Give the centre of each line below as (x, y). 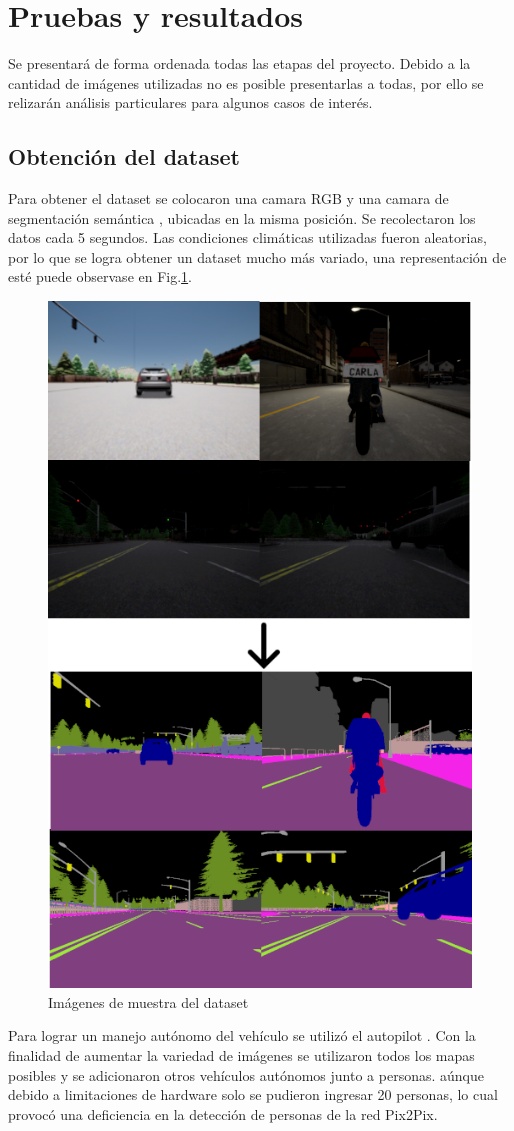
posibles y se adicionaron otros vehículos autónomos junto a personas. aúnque (246, 1074)
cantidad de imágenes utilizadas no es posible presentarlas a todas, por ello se (246, 82)
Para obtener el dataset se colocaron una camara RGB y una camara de (228, 198)
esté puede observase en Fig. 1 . (100, 276)
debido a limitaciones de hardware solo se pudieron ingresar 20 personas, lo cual (253, 1094)
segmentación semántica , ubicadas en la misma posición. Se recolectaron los (242, 217)
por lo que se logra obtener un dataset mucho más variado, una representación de (257, 256)
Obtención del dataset (124, 156)
